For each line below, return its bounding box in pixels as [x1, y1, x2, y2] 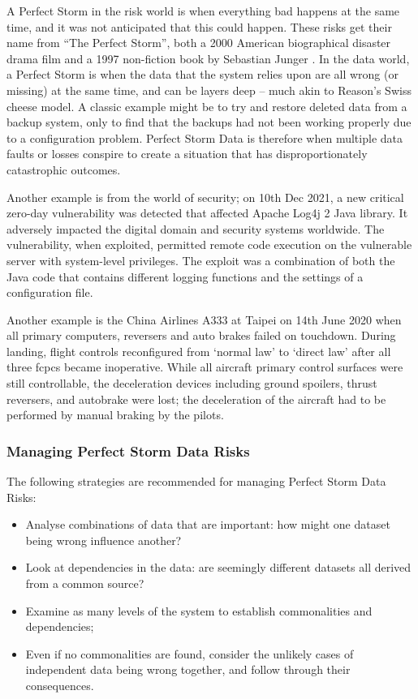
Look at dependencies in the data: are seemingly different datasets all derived [25, 559, 412, 576]
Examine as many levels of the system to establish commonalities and [25, 602, 373, 619]
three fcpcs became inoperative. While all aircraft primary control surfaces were [6, 358, 403, 375]
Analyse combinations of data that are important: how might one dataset [25, 516, 390, 533]
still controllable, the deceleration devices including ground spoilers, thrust [6, 375, 377, 392]
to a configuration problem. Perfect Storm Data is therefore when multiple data [6, 129, 403, 146]
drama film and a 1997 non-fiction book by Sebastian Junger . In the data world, [6, 49, 410, 66]
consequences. [25, 677, 94, 693]
